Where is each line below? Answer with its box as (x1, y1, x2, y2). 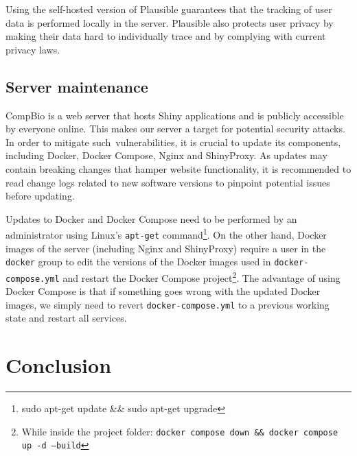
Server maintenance (5, 75, 148, 97)
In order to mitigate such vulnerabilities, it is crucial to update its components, (5, 134, 341, 149)
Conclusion (5, 351, 112, 379)
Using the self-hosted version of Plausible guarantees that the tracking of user (5, 2, 332, 16)
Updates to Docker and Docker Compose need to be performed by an (5, 211, 297, 226)
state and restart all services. (5, 311, 127, 325)
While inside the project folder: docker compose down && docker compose (21, 424, 338, 438)
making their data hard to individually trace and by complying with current (5, 29, 326, 43)
